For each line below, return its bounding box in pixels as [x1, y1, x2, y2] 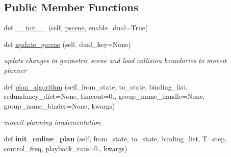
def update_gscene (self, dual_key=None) [4, 39, 131, 49]
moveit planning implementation [4, 117, 101, 127]
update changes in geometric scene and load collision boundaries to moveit [4, 55, 227, 66]
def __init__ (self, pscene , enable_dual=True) [4, 22, 148, 33]
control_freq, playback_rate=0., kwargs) [4, 143, 128, 153]
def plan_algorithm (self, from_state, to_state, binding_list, [4, 81, 188, 91]
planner [4, 65, 26, 75]
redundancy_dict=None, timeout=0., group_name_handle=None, [4, 91, 205, 101]
